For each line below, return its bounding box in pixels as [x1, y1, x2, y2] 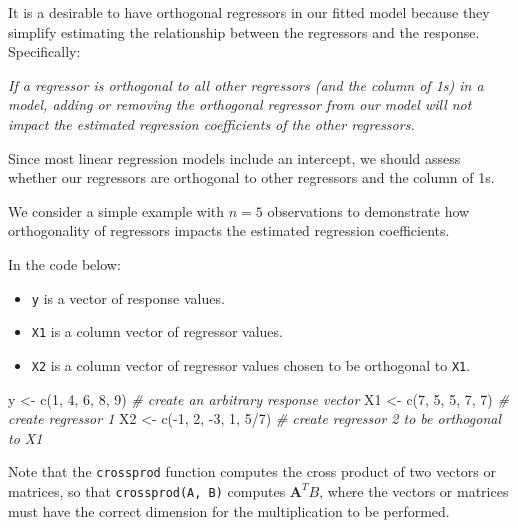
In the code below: [8, 253, 121, 274]
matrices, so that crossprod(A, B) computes [8, 480, 286, 501]
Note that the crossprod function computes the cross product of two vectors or [8, 461, 496, 482]
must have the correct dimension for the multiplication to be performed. [8, 500, 450, 521]
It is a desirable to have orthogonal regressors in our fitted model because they [8, 2, 490, 22]
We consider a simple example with [8, 200, 225, 221]
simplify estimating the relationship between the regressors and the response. [8, 21, 480, 42]
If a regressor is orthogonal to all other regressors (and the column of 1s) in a [8, 74, 484, 95]
